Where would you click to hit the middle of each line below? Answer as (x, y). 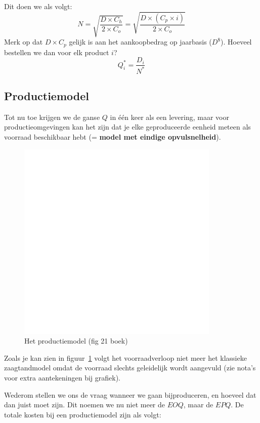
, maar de (198, 405)
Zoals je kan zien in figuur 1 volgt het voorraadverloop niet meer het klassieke (125, 357)
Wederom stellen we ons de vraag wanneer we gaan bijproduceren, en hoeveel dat (130, 394)
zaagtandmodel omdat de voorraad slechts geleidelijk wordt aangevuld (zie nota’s (130, 368)
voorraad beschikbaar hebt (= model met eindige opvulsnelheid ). (113, 136)
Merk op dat (24, 42)
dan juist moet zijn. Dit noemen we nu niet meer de (85, 405)
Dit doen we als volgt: (38, 6)
